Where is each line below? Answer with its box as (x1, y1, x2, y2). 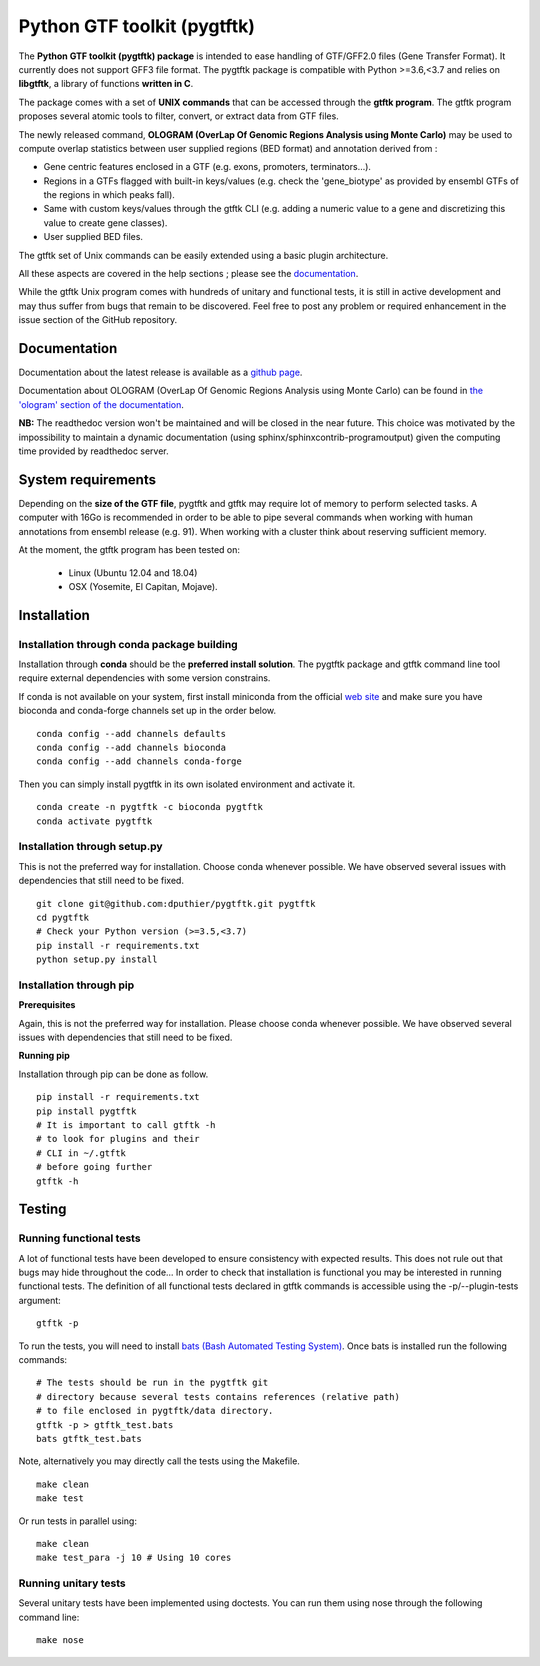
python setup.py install (36, 954, 158, 965)
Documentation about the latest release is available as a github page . (18, 366, 303, 379)
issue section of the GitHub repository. (18, 314, 178, 326)
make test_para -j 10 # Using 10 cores (36, 1552, 232, 1564)
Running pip (18, 1050, 70, 1062)
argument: (18, 1294, 62, 1306)
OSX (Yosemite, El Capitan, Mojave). (68, 580, 219, 592)
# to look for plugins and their (36, 1133, 200, 1145)
